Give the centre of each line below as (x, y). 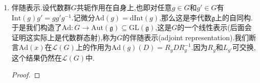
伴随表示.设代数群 (41, 7)
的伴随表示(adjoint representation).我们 (186, 37)
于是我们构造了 (37, 27)
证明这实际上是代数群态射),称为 (64, 37)
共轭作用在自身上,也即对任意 (124, 7)
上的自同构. (234, 17)
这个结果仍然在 (37, 57)
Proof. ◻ (26, 75)
